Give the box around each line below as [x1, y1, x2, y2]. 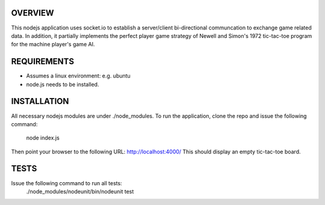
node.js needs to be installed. [26, 81, 99, 88]
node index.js [26, 134, 60, 141]
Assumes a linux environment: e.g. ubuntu [26, 72, 131, 79]
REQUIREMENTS [11, 57, 75, 67]
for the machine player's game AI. [11, 41, 95, 48]
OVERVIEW [11, 8, 54, 18]
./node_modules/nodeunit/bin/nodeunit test [26, 188, 134, 195]
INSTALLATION [11, 96, 69, 106]
